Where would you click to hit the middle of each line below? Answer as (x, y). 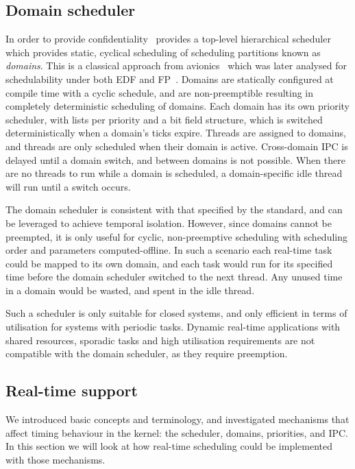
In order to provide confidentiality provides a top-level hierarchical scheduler (168, 39)
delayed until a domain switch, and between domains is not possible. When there (175, 159)
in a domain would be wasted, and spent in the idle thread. (130, 290)
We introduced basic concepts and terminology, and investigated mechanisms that (177, 419)
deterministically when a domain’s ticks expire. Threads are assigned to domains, (176, 133)
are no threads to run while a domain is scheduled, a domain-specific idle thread (174, 173)
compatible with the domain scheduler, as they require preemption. (147, 353)
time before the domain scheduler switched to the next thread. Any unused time (174, 277)
